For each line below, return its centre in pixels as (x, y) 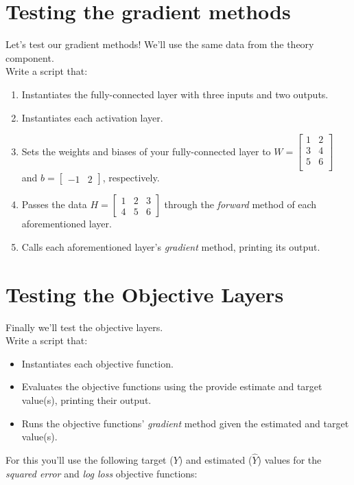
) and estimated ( (215, 459)
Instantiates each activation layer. (92, 117)
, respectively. (131, 178)
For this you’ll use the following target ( (90, 459)
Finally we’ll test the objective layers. (84, 327)
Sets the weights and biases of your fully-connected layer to (146, 151)
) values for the (290, 459)
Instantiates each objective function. (97, 363)
